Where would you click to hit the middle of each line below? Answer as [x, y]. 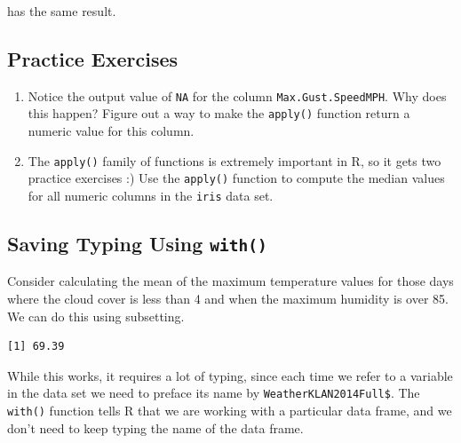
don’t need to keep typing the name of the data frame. [155, 427]
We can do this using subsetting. [96, 316]
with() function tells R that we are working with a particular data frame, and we [230, 411]
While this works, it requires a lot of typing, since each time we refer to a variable [230, 375]
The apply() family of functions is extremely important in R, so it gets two [234, 160]
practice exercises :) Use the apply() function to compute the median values [236, 178]
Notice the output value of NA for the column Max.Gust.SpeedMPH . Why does [237, 95]
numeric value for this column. [111, 131]
